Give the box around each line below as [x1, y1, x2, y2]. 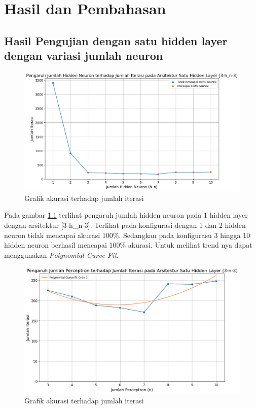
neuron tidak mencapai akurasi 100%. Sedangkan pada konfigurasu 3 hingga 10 [4, 229, 250, 240]
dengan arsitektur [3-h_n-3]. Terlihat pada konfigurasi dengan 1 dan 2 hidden [4, 219, 246, 230]
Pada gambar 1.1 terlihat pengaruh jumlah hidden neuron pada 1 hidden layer [4, 210, 248, 220]
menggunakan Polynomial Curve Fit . [4, 249, 119, 260]
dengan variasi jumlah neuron [4, 48, 163, 63]
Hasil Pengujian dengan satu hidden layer [4, 32, 228, 48]
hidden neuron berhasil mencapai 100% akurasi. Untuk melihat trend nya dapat [4, 240, 252, 250]
